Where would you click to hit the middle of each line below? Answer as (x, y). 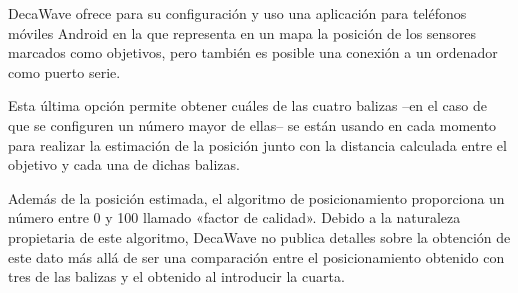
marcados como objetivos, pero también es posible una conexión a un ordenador (253, 52)
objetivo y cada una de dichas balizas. (124, 164)
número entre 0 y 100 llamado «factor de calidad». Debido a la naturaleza (234, 217)
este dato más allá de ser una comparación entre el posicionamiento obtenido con (256, 256)
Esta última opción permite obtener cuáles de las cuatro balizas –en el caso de (247, 105)
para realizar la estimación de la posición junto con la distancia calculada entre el (257, 144)
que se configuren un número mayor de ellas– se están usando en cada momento (252, 124)
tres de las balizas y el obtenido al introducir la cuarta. (176, 276)
